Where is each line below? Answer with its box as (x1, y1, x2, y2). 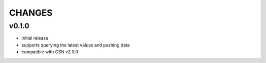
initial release (21, 35, 49, 41)
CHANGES (9, 7, 53, 18)
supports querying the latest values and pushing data (21, 42, 130, 48)
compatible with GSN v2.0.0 (21, 49, 78, 55)
